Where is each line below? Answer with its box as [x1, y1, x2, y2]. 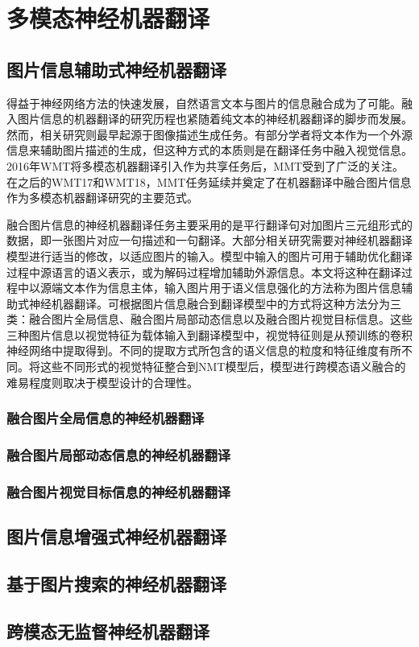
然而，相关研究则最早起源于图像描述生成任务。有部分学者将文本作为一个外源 [6, 126, 413, 142]
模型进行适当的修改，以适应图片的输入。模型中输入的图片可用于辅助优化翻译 [6, 247, 413, 264]
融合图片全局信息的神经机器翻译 [6, 408, 205, 428]
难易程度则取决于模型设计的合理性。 [6, 373, 198, 390]
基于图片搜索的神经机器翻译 [6, 571, 226, 595]
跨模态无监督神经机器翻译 [6, 618, 209, 643]
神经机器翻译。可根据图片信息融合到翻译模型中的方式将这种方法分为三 [28, 295, 401, 311]
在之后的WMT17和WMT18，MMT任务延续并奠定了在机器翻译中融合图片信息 [6, 173, 412, 190]
